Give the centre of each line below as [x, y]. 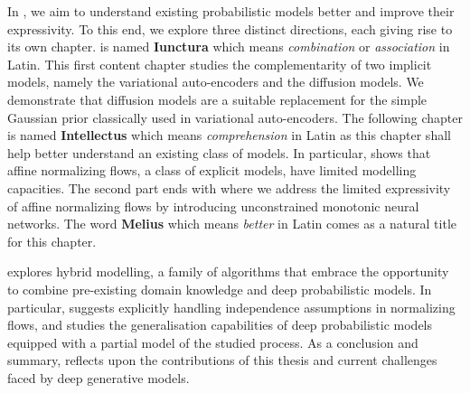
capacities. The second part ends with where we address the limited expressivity [229, 187]
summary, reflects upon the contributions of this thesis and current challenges [222, 360]
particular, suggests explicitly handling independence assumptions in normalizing [231, 307]
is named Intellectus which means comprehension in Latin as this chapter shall [229, 135]
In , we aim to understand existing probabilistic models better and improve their [231, 11]
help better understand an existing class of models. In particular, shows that [219, 152]
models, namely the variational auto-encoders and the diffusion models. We [216, 82]
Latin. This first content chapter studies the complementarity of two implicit [220, 64]
